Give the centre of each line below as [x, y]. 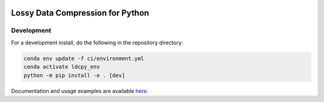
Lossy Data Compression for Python [80, 13]
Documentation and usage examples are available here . [80, 91]
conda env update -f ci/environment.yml [84, 58]
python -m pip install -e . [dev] [74, 75]
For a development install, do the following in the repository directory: [97, 43]
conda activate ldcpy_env [62, 67]
